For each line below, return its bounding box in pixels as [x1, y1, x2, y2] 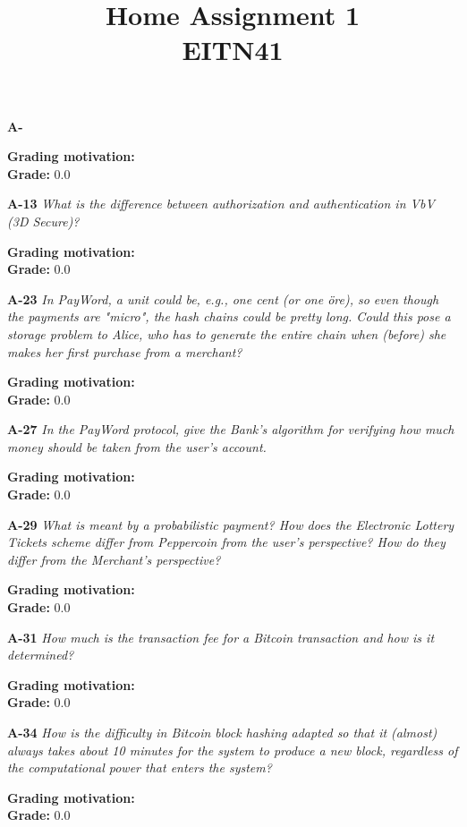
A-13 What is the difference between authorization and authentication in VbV [7, 194, 435, 213]
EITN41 [182, 31, 284, 68]
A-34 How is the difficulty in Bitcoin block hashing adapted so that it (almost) [7, 723, 437, 741]
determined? [7, 645, 74, 664]
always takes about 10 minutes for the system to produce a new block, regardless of [7, 740, 458, 759]
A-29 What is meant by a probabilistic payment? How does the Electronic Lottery [7, 515, 454, 533]
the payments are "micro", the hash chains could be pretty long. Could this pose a [7, 307, 451, 326]
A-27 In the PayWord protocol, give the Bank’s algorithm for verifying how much [7, 420, 454, 439]
